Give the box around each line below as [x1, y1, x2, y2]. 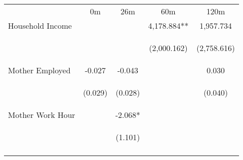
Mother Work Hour [8, 109, 75, 120]
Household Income [8, 20, 72, 31]
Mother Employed [8, 64, 71, 76]
